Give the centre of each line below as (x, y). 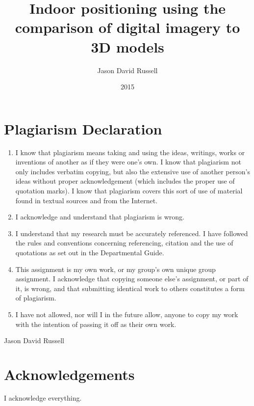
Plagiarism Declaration (83, 128)
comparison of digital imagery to (127, 27)
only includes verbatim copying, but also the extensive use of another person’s (133, 171)
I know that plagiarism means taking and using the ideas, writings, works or (130, 152)
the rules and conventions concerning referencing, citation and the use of (124, 243)
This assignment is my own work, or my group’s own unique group (115, 269)
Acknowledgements (69, 374)
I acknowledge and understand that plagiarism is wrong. (100, 217)
